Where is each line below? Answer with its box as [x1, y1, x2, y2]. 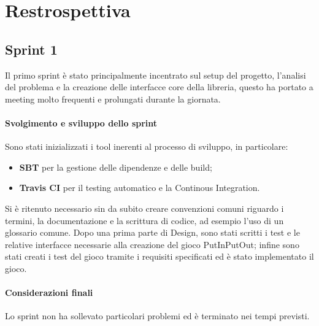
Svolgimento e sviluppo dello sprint [5, 116, 158, 129]
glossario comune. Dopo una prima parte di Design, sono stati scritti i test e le [5, 226, 300, 239]
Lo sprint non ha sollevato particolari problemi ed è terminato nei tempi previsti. [5, 309, 310, 322]
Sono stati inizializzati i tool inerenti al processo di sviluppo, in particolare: [5, 140, 288, 153]
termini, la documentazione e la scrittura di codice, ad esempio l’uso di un [5, 214, 284, 227]
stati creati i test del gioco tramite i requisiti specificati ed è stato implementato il [5, 250, 314, 263]
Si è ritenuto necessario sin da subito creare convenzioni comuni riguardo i [5, 201, 284, 214]
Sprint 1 [5, 39, 58, 58]
